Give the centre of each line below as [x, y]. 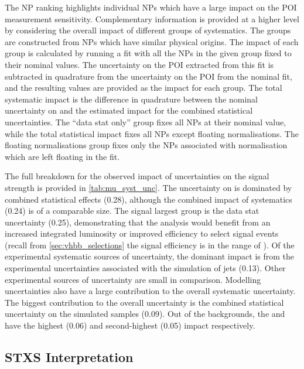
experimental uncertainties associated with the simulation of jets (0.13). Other [145, 268]
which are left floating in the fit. [62, 156]
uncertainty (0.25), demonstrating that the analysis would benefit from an [138, 222]
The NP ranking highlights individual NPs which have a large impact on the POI [151, 7]
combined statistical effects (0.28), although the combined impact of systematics [148, 199]
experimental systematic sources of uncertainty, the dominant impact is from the [150, 256]
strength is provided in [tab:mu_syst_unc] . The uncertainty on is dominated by [148, 187]
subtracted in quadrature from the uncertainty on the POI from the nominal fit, [148, 76]
